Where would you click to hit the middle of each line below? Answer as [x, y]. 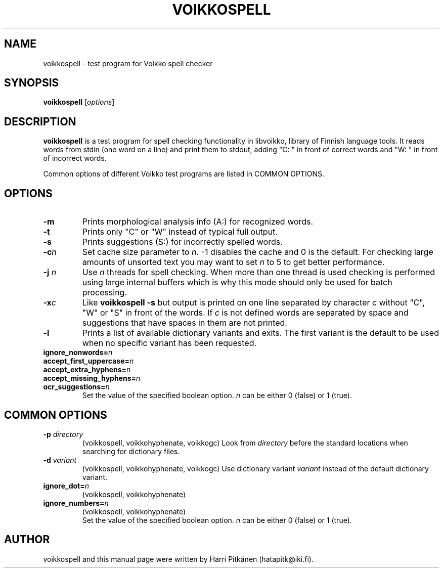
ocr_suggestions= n [76, 387]
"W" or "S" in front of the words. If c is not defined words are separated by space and [245, 313]
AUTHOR [27, 540]
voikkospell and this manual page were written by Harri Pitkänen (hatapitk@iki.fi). [178, 559]
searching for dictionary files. [131, 451]
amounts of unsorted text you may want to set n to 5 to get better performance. [233, 262]
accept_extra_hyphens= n [87, 370]
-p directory [63, 434]
